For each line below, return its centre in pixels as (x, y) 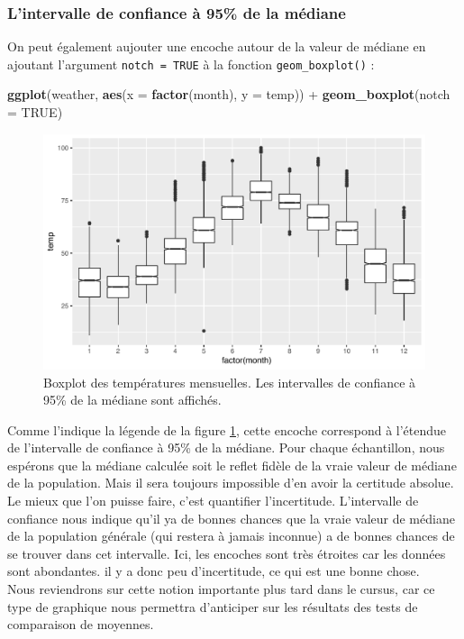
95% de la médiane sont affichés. (132, 400)
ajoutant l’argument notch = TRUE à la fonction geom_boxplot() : (191, 64)
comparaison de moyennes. (81, 624)
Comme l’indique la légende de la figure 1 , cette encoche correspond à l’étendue (227, 429)
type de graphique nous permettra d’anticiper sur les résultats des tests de (213, 606)
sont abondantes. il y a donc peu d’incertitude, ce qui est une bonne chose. (214, 571)
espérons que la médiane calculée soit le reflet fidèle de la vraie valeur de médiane (232, 465)
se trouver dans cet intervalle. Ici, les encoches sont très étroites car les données (227, 553)
